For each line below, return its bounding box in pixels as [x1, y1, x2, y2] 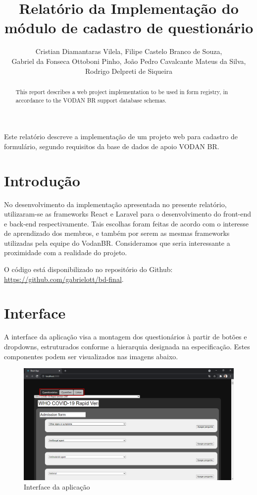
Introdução [4, 170, 80, 190]
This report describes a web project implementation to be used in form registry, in [15, 87, 228, 96]
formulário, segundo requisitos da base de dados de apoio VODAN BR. [4, 141, 219, 151]
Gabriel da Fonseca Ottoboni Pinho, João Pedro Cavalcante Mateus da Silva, [11, 55, 246, 66]
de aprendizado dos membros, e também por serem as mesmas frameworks [4, 228, 230, 238]
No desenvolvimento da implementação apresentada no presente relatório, [4, 199, 227, 209]
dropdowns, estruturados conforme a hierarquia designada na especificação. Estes [4, 341, 250, 351]
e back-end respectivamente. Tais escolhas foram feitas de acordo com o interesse [4, 218, 249, 228]
